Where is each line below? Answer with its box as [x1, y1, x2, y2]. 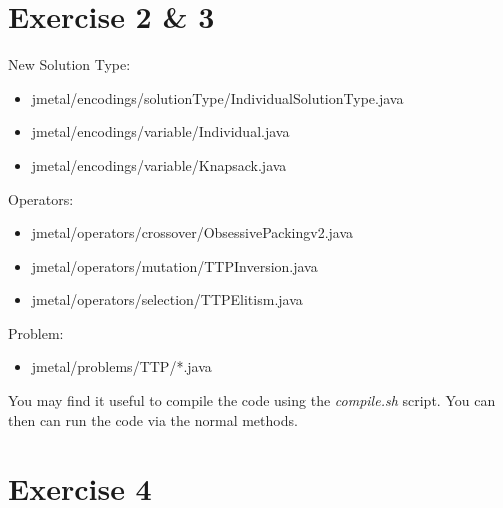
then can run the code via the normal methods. [8, 409, 298, 430]
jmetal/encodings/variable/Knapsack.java [31, 154, 287, 175]
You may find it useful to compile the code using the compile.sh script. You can [8, 390, 496, 411]
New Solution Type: [8, 54, 131, 75]
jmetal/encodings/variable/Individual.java [31, 121, 290, 142]
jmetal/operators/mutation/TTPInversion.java [31, 255, 318, 276]
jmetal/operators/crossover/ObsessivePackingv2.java [31, 222, 354, 243]
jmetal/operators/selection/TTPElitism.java [31, 289, 303, 310]
